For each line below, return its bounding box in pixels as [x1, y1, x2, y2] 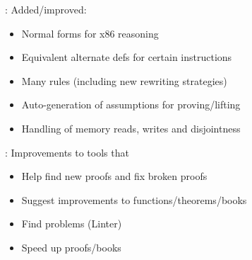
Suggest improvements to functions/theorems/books [21, 192, 247, 207]
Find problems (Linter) [21, 216, 122, 231]
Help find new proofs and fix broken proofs [21, 169, 208, 183]
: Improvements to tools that [5, 145, 129, 159]
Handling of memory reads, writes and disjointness [21, 120, 241, 135]
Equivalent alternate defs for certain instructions [21, 50, 232, 64]
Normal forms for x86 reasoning [21, 26, 159, 40]
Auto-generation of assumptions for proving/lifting [21, 97, 241, 112]
